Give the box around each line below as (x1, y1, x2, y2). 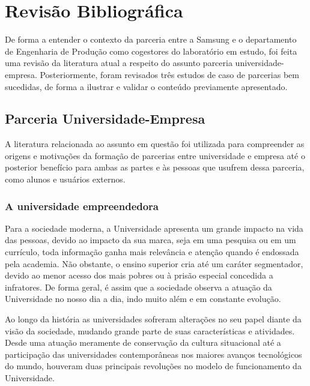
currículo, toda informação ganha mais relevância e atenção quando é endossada (5, 246, 299, 258)
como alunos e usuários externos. (5, 173, 126, 185)
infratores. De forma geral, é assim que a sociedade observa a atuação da (5, 280, 272, 293)
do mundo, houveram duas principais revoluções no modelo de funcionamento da (5, 360, 302, 372)
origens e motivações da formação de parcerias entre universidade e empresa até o (5, 149, 305, 161)
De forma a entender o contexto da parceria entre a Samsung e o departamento (5, 33, 297, 46)
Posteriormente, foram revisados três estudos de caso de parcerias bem (40, 68, 299, 80)
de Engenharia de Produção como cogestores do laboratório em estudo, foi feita (5, 44, 297, 57)
